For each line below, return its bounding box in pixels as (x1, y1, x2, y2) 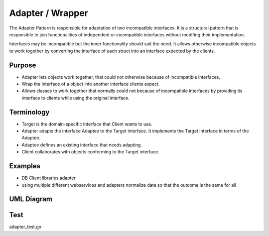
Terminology (9, 108, 50, 117)
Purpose (9, 61, 36, 69)
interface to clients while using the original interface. (21, 95, 130, 101)
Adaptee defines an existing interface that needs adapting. (21, 142, 142, 148)
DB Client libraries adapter (21, 175, 76, 181)
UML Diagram (9, 195, 52, 204)
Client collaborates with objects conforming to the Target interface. (21, 149, 159, 155)
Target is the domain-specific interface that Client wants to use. (21, 121, 152, 127)
